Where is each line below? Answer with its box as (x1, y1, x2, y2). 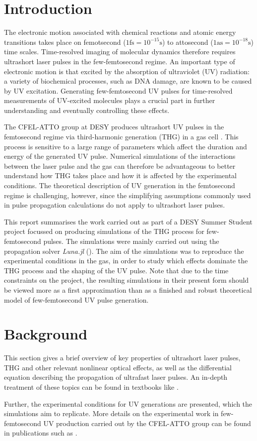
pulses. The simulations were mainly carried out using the (43, 236, 219, 246)
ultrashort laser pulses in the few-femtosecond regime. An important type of (4, 56, 235, 66)
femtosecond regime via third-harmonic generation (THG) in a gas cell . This (4, 131, 239, 142)
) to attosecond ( (162, 36, 213, 47)
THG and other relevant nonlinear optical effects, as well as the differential (4, 362, 232, 372)
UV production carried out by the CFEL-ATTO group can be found (43, 418, 251, 428)
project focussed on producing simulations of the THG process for (4, 226, 204, 236)
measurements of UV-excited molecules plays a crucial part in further (4, 95, 215, 106)
